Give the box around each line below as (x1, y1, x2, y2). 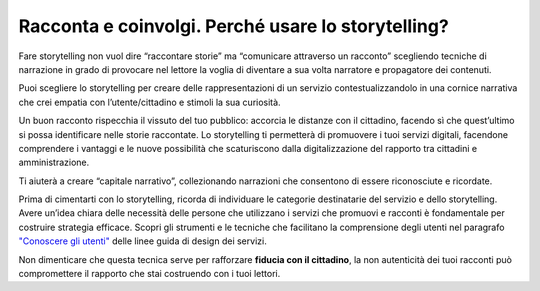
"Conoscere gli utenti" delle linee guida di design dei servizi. (18, 235, 267, 247)
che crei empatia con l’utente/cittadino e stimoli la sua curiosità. (18, 96, 281, 108)
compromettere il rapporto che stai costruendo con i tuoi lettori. (18, 268, 281, 280)
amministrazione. (18, 156, 90, 169)
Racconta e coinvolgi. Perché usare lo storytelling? (18, 15, 449, 37)
